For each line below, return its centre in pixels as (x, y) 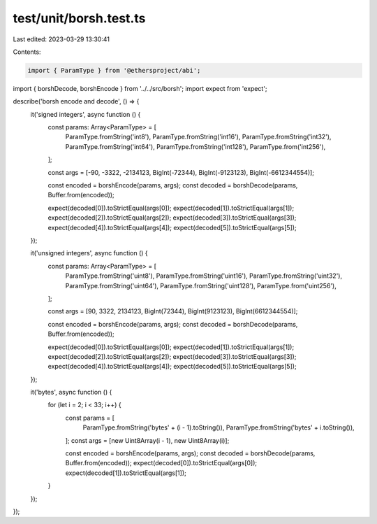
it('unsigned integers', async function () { (89, 253)
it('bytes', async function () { (71, 392)
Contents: (27, 52)
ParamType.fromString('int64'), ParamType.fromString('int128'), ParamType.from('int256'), (195, 146)
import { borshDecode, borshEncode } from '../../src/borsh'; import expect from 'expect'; (140, 88)
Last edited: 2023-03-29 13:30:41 (61, 39)
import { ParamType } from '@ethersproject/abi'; (114, 70)
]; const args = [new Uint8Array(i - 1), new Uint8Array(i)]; (147, 440)
